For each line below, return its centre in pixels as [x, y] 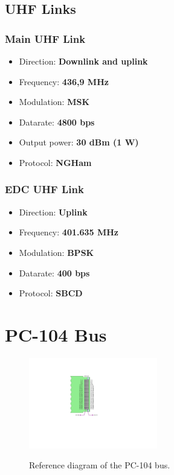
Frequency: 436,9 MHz [64, 81]
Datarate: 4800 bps [57, 122]
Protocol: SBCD [51, 293]
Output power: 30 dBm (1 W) [79, 142]
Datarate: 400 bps [54, 273]
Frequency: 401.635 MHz [69, 232]
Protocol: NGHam [55, 162]
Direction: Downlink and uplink [83, 61]
